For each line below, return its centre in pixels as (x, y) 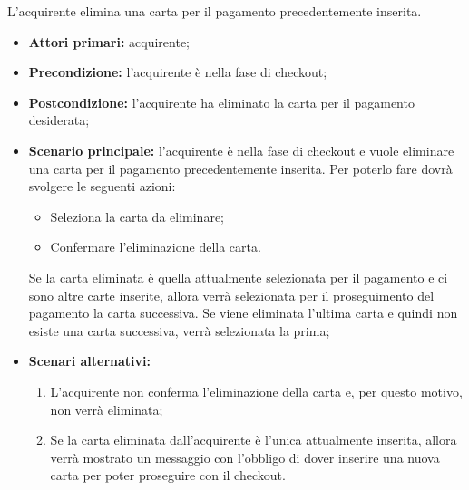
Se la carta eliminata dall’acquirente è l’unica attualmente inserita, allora (254, 440)
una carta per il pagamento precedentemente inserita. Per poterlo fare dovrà (240, 168)
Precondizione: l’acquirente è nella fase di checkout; (178, 72)
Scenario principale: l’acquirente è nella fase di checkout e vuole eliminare (241, 150)
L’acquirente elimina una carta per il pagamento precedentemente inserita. (215, 11)
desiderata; (59, 120)
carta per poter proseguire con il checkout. (168, 475)
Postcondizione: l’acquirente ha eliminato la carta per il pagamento (221, 102)
